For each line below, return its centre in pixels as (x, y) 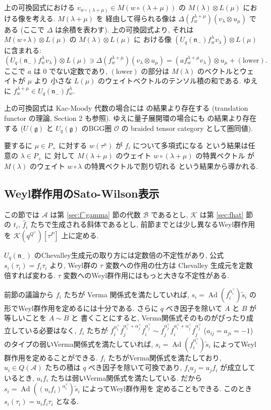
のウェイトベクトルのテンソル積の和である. (169, 81)
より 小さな (53, 81)
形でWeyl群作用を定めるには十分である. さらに (81, 308)
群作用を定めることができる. (51, 357)
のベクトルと (218, 71)
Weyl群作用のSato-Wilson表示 (82, 193)
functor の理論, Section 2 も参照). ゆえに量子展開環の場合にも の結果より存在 (130, 118)
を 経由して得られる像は (136, 18)
